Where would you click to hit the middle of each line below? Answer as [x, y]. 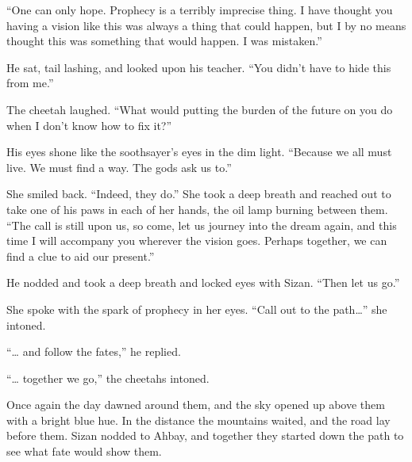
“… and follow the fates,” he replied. [94, 351]
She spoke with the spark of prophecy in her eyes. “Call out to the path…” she [197, 309]
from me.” [30, 83]
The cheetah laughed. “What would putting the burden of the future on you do [200, 109]
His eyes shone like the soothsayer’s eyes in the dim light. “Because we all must [199, 152]
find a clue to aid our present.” [81, 256]
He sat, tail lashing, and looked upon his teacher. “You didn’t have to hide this [199, 67]
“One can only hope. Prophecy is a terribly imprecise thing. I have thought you [200, 10]
